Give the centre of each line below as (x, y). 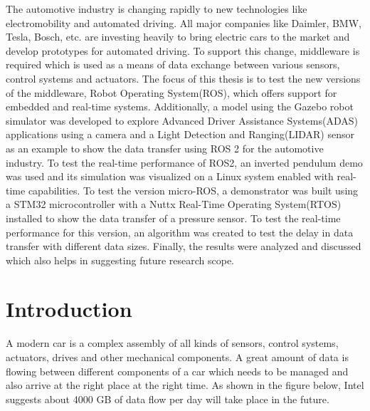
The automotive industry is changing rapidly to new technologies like (157, 9)
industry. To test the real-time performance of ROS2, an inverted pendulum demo (184, 162)
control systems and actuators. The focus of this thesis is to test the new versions (183, 78)
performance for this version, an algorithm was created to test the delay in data (180, 232)
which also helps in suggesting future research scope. (120, 260)
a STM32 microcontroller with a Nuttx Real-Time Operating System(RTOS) (174, 204)
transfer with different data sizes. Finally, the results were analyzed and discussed (184, 246)
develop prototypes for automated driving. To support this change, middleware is (183, 50)
